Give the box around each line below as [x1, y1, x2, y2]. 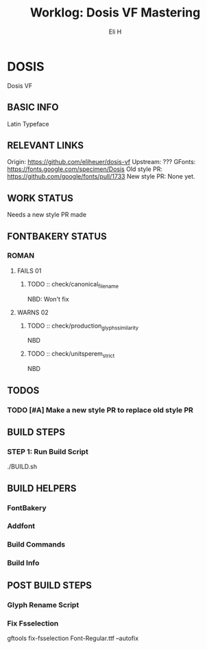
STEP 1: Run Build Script [7, 446, 89, 456]
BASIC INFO [7, 102, 59, 113]
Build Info [7, 558, 40, 568]
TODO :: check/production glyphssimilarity [27, 321, 139, 331]
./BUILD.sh [7, 462, 38, 471]
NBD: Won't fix [27, 295, 70, 303]
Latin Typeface [7, 119, 49, 128]
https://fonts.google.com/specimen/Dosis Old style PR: [7, 165, 163, 173]
